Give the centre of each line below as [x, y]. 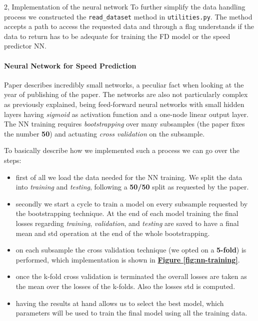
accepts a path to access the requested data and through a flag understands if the [129, 26]
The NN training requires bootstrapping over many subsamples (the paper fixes [124, 124]
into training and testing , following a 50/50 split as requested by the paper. [132, 187]
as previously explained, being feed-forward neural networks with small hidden [124, 104]
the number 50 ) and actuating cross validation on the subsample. [104, 133]
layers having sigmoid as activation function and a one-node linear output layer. [126, 114]
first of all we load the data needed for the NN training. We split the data [129, 177]
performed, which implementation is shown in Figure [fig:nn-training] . [128, 259]
